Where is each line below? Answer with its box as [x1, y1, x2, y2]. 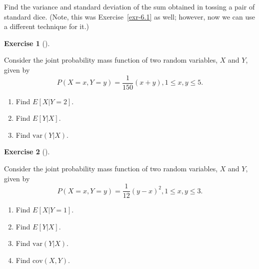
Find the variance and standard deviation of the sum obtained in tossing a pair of [4, 2, 255, 12]
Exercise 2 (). [4, 146, 50, 157]
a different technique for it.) [4, 21, 89, 32]
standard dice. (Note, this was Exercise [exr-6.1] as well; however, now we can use [4, 11, 255, 22]
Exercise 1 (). [4, 38, 50, 48]
